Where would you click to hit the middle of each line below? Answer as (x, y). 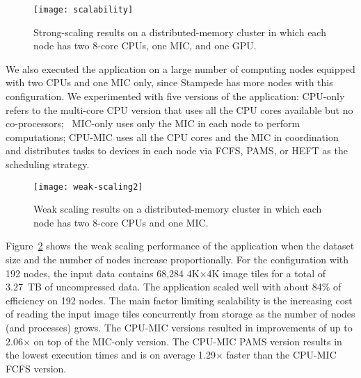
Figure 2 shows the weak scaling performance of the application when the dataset (180, 246)
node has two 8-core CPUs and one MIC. (121, 222)
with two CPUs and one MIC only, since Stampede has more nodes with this (169, 82)
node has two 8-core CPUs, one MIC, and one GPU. (145, 46)
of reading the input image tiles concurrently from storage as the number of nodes (180, 314)
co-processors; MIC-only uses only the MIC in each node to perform (153, 123)
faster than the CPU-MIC (281, 355)
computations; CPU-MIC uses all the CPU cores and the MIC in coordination (172, 137)
